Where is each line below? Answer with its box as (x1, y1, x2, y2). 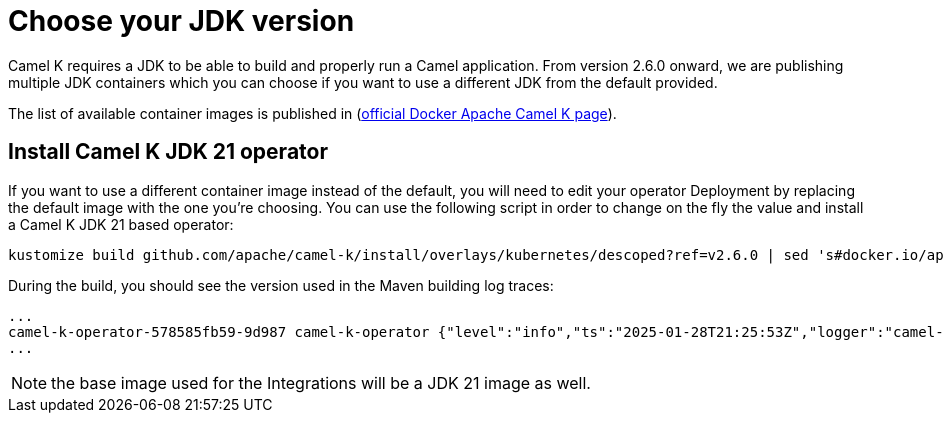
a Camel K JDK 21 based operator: (8, 215, 234, 233)
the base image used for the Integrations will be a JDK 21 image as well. (51, 372, 591, 393)
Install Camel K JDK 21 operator (8, 139, 328, 165)
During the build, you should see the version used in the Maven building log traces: (8, 276, 554, 294)
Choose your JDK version (8, 4, 355, 38)
